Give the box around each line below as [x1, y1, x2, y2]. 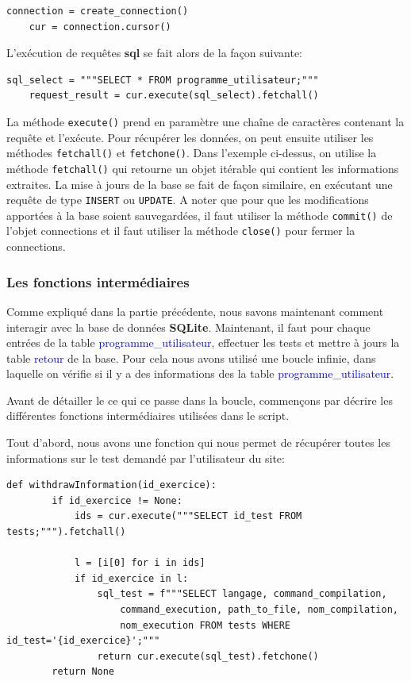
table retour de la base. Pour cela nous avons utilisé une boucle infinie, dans [6, 349, 376, 366]
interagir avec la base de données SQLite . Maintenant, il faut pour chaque [6, 318, 371, 335]
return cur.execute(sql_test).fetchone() [97, 650, 319, 662]
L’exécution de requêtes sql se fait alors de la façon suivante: [6, 44, 302, 61]
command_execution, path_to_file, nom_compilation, [120, 604, 398, 615]
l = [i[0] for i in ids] [74, 557, 205, 569]
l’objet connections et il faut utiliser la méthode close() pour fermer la [6, 222, 355, 239]
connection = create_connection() [6, 6, 189, 17]
